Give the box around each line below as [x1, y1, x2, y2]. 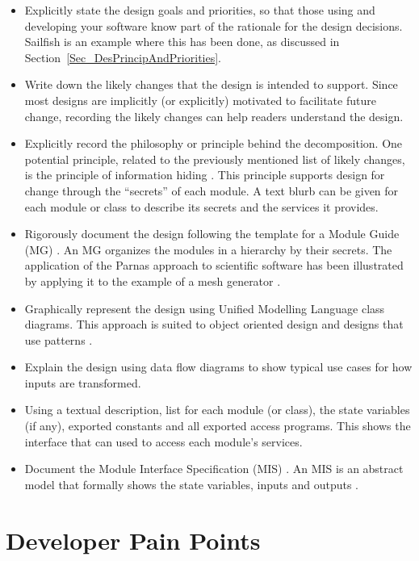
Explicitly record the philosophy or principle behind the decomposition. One [24, 135, 403, 152]
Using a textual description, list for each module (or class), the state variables [24, 401, 410, 418]
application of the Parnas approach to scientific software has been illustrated [24, 257, 404, 274]
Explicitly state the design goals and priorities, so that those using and [24, 2, 375, 18]
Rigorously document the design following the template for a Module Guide [24, 225, 400, 242]
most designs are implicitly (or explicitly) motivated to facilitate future [24, 91, 376, 108]
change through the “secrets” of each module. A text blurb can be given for [24, 182, 399, 199]
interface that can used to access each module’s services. [24, 433, 303, 450]
